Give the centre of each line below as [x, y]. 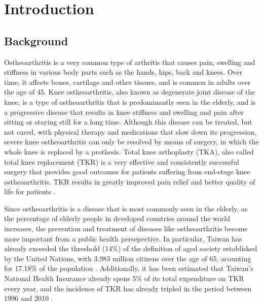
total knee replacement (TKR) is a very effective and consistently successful [122, 161]
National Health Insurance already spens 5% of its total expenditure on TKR [124, 278]
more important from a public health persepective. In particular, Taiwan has [123, 238]
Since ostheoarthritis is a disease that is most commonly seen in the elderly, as [126, 208]
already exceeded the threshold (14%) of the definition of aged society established [131, 248]
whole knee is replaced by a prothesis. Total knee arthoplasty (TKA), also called [129, 151]
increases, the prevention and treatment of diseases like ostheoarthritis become [126, 228]
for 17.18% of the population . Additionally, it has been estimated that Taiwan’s [129, 268]
